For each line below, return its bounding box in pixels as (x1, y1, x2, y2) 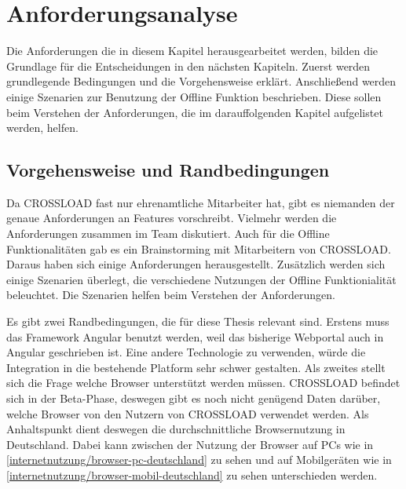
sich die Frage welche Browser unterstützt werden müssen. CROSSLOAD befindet (6, 374, 401, 391)
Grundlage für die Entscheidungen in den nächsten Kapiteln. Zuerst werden (6, 57, 371, 74)
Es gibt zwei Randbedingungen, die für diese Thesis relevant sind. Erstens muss (6, 313, 390, 330)
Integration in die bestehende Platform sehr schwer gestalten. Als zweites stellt (6, 359, 386, 375)
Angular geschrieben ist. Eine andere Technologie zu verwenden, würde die (6, 344, 366, 360)
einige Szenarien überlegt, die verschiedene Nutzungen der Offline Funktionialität (6, 271, 397, 287)
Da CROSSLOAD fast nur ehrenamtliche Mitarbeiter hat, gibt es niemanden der (6, 194, 395, 210)
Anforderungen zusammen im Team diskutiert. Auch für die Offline (6, 225, 330, 242)
